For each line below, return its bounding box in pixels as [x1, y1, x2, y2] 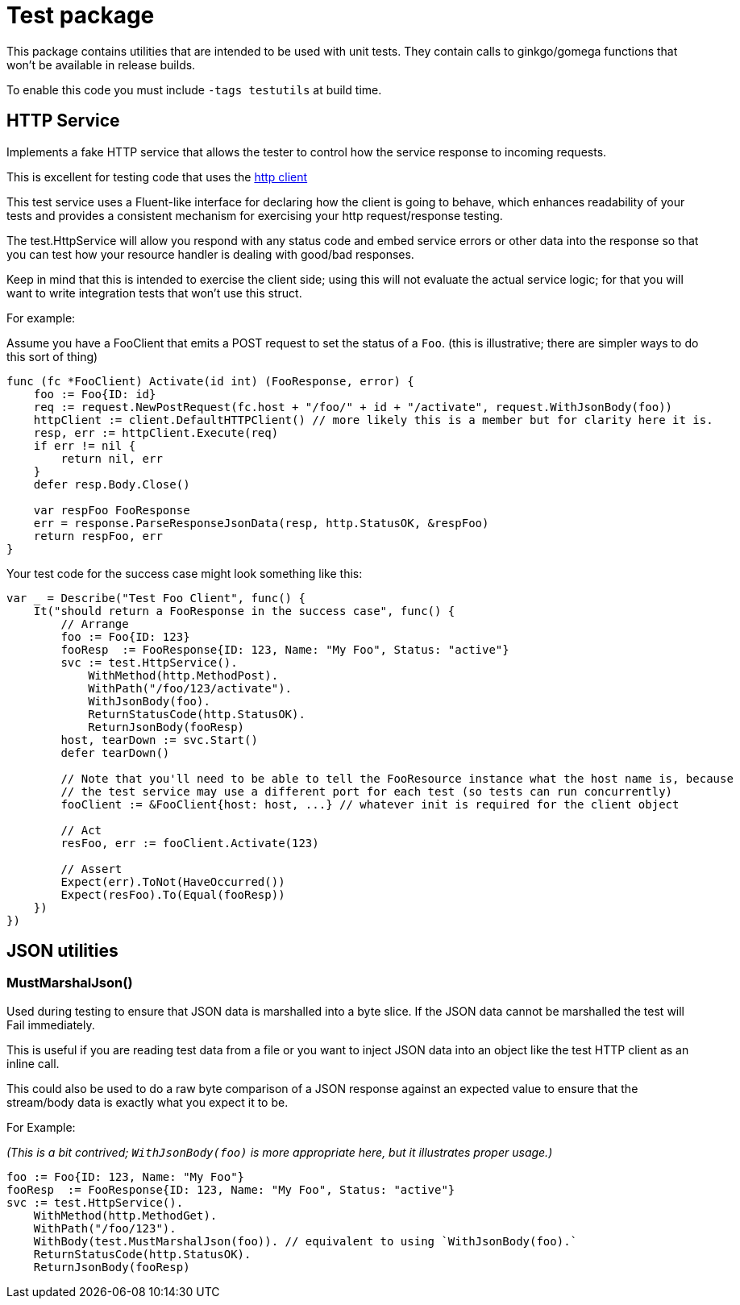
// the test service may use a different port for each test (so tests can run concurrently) [60, 784, 673, 798]
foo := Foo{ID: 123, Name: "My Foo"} [6, 1170, 245, 1183]
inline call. [6, 1056, 60, 1070]
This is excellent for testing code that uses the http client [6, 169, 308, 184]
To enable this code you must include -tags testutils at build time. [6, 82, 382, 97]
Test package [6, 2, 155, 29]
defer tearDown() [60, 746, 170, 759]
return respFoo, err [33, 529, 163, 542]
